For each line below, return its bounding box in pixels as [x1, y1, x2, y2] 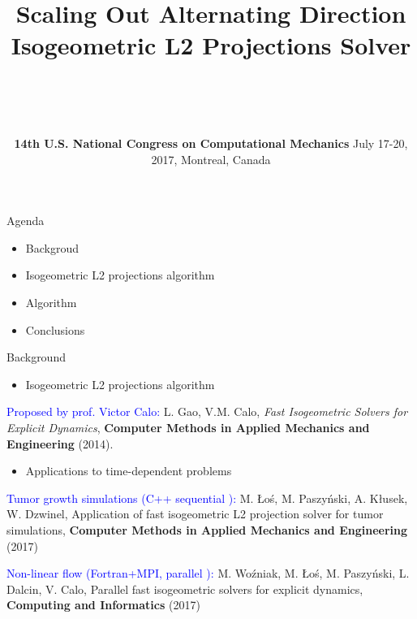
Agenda [6, 212, 45, 229]
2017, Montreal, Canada [151, 150, 271, 167]
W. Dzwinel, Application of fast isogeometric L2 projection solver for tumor [6, 505, 384, 522]
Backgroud [25, 239, 79, 256]
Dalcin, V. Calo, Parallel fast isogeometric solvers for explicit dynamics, [6, 580, 363, 597]
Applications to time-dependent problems [25, 462, 232, 479]
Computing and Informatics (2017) [6, 596, 200, 613]
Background [6, 348, 66, 366]
